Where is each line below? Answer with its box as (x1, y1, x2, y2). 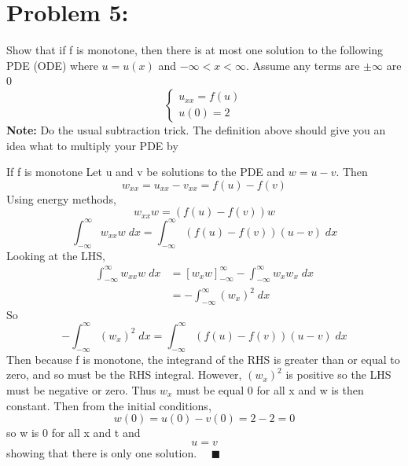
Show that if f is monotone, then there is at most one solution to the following (6, 42, 384, 58)
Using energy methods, (6, 190, 116, 207)
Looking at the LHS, (6, 247, 106, 263)
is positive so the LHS (285, 366, 391, 383)
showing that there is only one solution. (6, 444, 197, 460)
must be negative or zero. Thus (6, 381, 156, 398)
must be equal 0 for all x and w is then (176, 381, 364, 398)
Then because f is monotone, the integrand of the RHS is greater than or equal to (6, 350, 400, 367)
